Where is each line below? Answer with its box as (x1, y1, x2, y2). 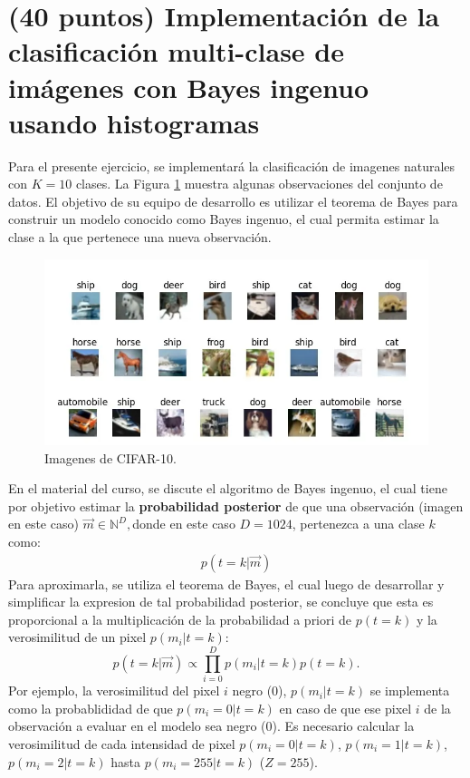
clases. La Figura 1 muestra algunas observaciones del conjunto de (75, 174, 443, 193)
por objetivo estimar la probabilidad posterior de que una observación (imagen (8, 496, 464, 515)
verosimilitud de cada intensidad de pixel (8, 734, 235, 753)
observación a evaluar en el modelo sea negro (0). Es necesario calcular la (8, 716, 415, 735)
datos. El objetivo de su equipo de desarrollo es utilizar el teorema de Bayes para (8, 191, 458, 210)
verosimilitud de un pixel (8, 627, 147, 647)
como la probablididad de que (8, 698, 173, 717)
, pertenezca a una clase (292, 514, 425, 533)
